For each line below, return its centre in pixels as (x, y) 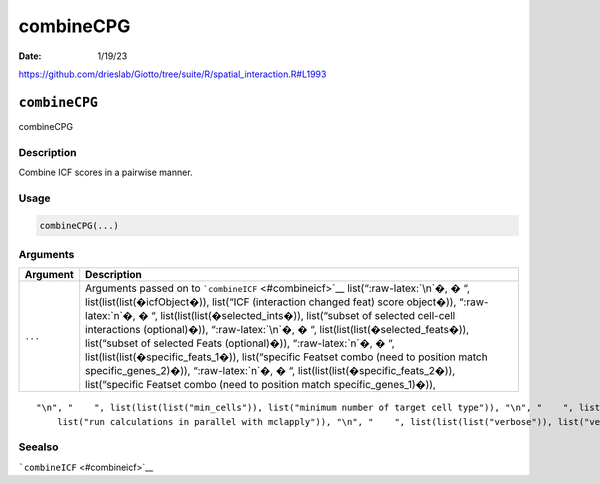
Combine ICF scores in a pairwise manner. (106, 172)
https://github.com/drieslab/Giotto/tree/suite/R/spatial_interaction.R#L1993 (172, 74)
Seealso (38, 447)
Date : (30, 56)
